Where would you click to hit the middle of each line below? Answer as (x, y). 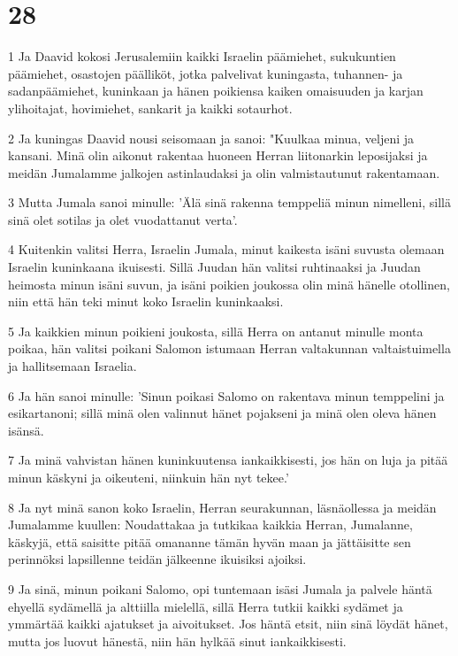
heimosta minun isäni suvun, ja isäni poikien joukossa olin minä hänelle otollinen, (229, 284)
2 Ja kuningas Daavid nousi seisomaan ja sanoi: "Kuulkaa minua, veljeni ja (211, 138)
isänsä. (26, 430)
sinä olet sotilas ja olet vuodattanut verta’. (123, 219)
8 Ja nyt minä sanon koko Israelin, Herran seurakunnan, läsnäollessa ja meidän (222, 507)
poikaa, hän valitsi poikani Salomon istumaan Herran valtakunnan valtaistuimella (229, 348)
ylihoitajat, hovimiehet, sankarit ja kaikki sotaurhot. (150, 108)
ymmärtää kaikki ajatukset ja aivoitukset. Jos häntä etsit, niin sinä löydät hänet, (228, 624)
